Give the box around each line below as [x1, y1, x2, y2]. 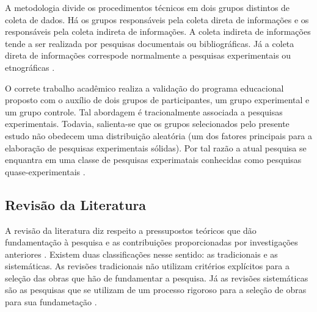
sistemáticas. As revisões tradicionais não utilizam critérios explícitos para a [5, 259, 290, 272]
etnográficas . [5, 60, 55, 73]
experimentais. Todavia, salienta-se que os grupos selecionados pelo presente [5, 117, 290, 130]
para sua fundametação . [5, 296, 97, 308]
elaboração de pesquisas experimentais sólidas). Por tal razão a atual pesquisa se [5, 141, 307, 154]
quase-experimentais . [5, 165, 86, 178]
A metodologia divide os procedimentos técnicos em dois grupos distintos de [5, 1, 290, 13]
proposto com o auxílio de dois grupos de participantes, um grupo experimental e [5, 93, 310, 106]
